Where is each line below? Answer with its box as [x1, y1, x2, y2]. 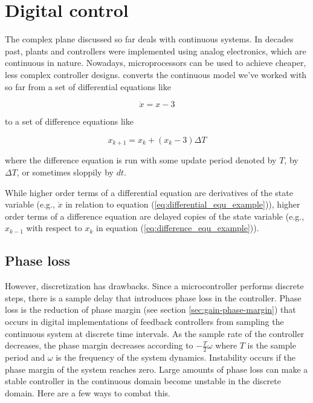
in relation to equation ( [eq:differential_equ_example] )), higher [65, 198, 300, 211]
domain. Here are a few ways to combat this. [5, 386, 170, 399]
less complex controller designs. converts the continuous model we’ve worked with [5, 68, 307, 80]
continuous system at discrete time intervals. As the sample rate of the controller [5, 327, 305, 339]
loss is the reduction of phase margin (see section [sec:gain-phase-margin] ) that [5, 303, 296, 316]
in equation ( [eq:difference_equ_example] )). [96, 221, 259, 234]
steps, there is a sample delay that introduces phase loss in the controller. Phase [5, 291, 302, 304]
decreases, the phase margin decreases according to [5, 339, 193, 352]
